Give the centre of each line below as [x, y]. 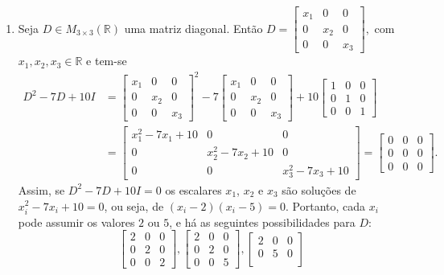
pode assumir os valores [76, 222]
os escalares [193, 189]
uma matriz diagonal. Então [193, 28]
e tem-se [107, 61]
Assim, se [41, 189]
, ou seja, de [134, 205]
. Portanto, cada [326, 205]
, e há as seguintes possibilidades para [262, 222]
